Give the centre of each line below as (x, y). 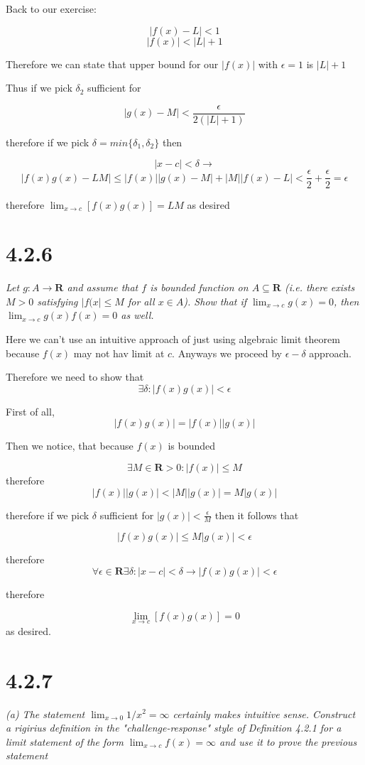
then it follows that (257, 515)
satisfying (58, 301)
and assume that (103, 287)
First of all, (30, 411)
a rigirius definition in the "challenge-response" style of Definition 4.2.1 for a (174, 728)
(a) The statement (45, 714)
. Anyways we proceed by (227, 353)
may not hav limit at (119, 353)
